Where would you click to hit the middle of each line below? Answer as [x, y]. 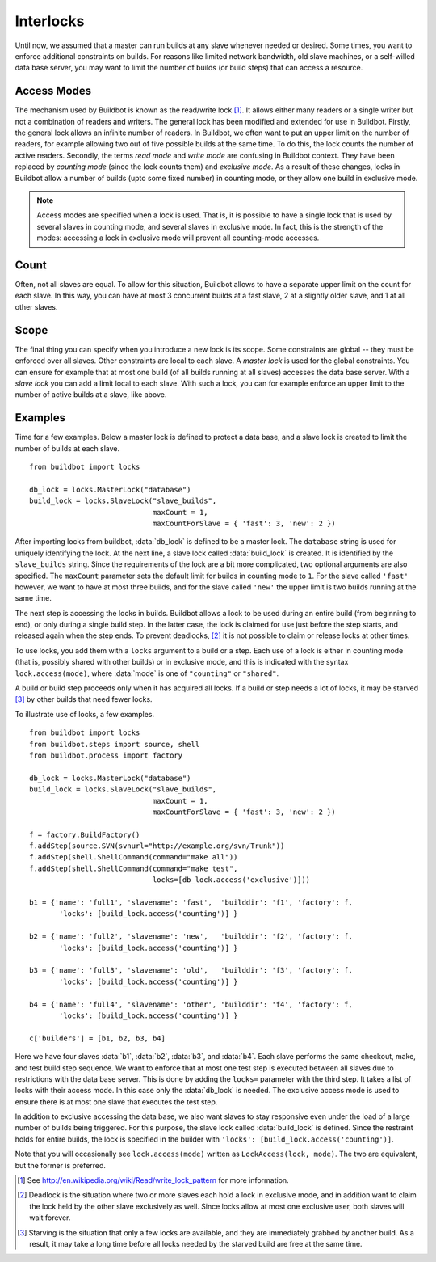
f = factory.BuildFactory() [85, 834]
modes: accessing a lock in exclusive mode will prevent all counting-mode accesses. [178, 238]
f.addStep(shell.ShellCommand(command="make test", [134, 868]
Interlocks [50, 21]
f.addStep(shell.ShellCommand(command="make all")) [134, 857]
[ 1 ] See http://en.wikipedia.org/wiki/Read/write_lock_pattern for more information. [153, 1180]
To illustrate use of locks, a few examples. [85, 714]
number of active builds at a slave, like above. [91, 395]
